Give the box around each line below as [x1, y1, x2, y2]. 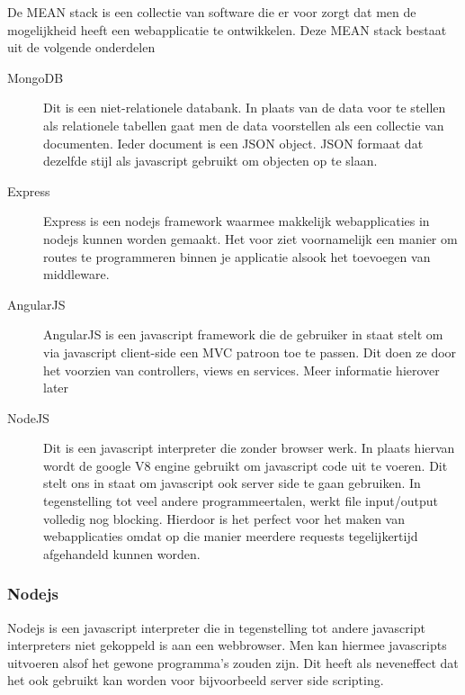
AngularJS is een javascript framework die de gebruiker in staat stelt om [43, 325, 443, 344]
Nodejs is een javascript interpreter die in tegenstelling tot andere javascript [7, 618, 425, 636]
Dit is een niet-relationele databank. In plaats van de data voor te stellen [43, 98, 446, 117]
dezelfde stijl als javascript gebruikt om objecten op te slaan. [43, 151, 378, 170]
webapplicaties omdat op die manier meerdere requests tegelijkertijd [43, 527, 418, 546]
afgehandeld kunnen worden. [43, 544, 201, 563]
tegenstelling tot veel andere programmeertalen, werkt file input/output [43, 492, 438, 510]
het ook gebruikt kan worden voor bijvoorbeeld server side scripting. [7, 671, 384, 690]
